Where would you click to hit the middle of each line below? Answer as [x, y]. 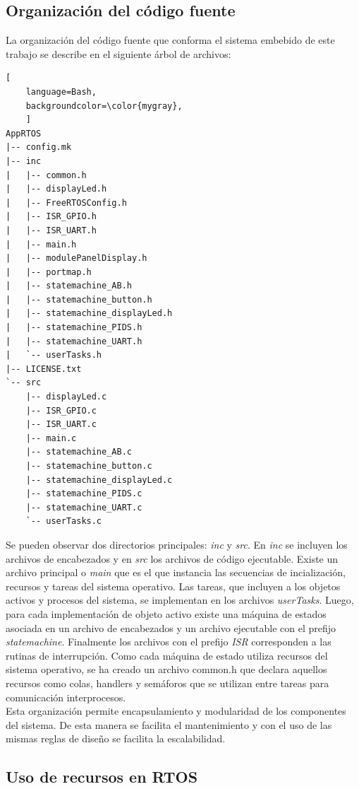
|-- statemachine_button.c [89, 466]
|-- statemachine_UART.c [84, 507]
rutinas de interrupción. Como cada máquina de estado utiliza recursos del [167, 655]
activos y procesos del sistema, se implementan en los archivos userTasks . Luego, [180, 600]
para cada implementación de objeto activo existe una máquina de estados [166, 613]
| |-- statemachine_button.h [79, 299]
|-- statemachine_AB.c [79, 452]
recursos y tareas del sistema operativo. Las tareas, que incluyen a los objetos [173, 586]
